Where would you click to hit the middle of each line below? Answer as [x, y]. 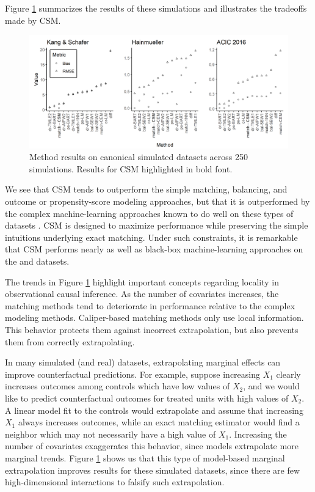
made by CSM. [33, 20]
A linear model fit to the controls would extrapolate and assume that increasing [154, 410]
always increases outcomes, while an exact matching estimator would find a [159, 422]
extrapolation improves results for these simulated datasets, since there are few [153, 470]
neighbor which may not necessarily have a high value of [110, 434]
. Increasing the [258, 434]
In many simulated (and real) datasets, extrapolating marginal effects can [143, 362]
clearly [288, 374]
